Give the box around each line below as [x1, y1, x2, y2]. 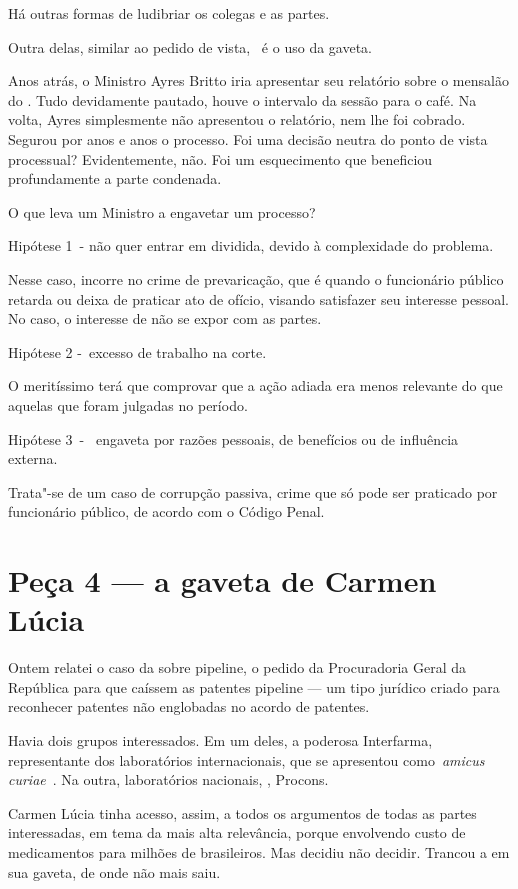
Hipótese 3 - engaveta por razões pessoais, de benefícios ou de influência [8, 428, 459, 449]
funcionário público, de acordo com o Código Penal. [8, 501, 325, 522]
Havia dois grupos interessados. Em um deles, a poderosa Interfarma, [8, 729, 433, 750]
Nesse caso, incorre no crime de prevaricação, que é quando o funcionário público [8, 268, 504, 289]
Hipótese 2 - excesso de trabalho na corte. [8, 341, 267, 362]
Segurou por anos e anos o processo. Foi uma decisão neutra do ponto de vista [8, 128, 488, 149]
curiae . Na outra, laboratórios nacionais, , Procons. [8, 769, 329, 790]
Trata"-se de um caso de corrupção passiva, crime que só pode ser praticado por [8, 481, 498, 502]
